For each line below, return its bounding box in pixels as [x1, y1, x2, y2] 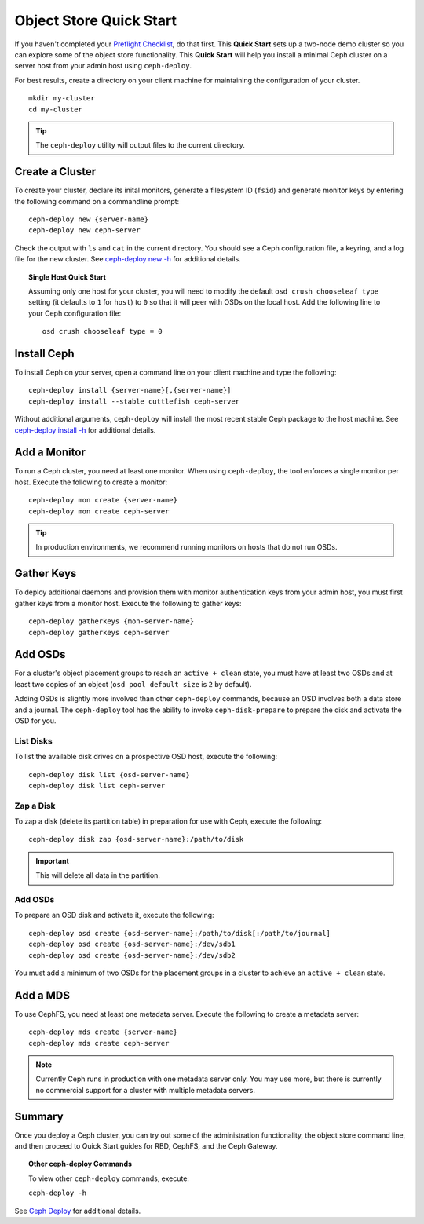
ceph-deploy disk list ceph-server [28, 781, 166, 790]
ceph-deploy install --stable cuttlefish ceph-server [28, 396, 239, 406]
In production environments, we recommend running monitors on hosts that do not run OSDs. [35, 543, 338, 552]
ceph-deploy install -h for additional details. [14, 425, 156, 435]
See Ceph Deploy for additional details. [14, 1206, 141, 1215]
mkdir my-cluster [28, 94, 95, 103]
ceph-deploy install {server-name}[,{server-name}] [28, 385, 232, 395]
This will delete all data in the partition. [35, 871, 161, 880]
